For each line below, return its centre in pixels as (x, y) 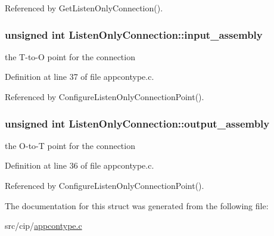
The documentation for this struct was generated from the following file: (137, 205)
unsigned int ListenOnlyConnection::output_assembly (137, 123)
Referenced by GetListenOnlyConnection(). (84, 8)
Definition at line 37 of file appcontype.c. (80, 77)
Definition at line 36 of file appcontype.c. (80, 165)
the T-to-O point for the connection (70, 56)
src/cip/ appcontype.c (43, 226)
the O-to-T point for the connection (70, 145)
